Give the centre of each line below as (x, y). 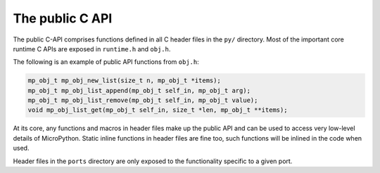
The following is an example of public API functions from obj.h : (106, 62)
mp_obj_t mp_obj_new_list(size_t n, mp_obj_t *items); (124, 81)
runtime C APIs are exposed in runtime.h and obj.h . (92, 49)
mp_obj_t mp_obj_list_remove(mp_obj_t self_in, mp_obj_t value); (143, 101)
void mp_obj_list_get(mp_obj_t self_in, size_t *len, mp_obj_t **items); (158, 110)
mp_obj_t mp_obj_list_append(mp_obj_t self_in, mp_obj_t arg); (139, 90)
